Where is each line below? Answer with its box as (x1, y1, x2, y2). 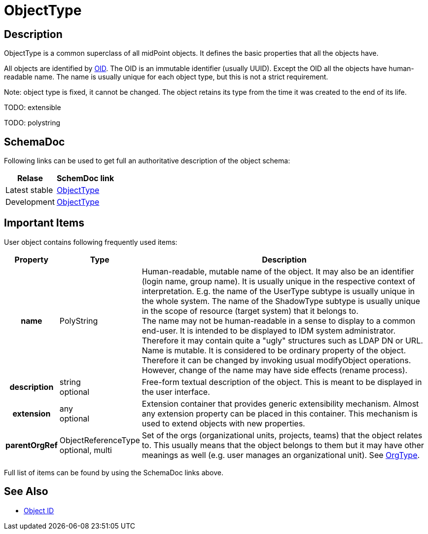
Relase (17, 173, 43, 184)
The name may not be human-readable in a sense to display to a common (142, 315, 416, 326)
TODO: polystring (4, 118, 61, 127)
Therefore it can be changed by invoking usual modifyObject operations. (142, 355, 411, 365)
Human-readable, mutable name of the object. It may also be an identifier (142, 266, 414, 276)
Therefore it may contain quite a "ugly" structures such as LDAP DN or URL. (142, 335, 423, 345)
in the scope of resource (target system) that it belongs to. (142, 305, 358, 316)
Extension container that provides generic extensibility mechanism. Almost (142, 398, 419, 409)
